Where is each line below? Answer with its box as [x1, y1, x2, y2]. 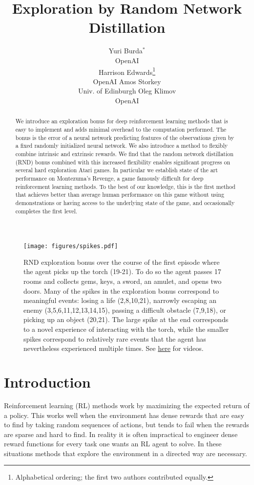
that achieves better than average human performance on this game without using [15, 190, 224, 199]
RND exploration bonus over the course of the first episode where [23, 256, 220, 267]
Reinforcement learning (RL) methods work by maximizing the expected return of [4, 400, 250, 410]
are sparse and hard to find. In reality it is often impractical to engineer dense [4, 429, 238, 439]
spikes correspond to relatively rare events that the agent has [23, 333, 206, 344]
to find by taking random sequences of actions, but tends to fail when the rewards [4, 419, 249, 430]
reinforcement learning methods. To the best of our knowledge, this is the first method [15, 182, 235, 190]
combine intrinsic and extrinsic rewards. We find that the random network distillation [15, 149, 233, 158]
